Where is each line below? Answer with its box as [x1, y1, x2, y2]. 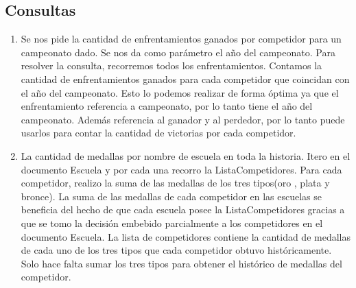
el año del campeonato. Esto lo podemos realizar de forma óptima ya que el [21, 85, 339, 99]
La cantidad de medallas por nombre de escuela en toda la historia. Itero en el [21, 148, 351, 163]
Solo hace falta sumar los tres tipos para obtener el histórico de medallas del [21, 256, 342, 270]
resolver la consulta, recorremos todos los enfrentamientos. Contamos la [21, 58, 322, 73]
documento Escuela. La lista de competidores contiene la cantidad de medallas [21, 229, 351, 243]
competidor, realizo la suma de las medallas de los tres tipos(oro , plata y [21, 176, 330, 190]
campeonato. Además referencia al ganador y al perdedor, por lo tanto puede [21, 112, 345, 126]
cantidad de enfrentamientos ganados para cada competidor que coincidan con [21, 71, 350, 86]
